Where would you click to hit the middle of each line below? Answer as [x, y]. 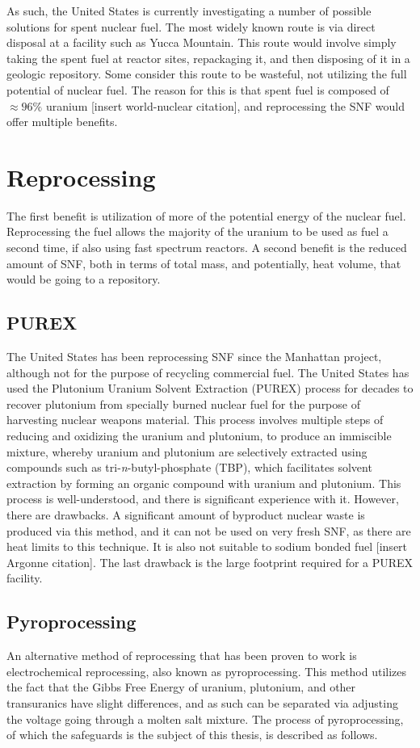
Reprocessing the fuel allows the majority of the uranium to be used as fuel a [197, 231]
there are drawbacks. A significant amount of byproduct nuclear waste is [186, 514]
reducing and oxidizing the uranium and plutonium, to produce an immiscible [199, 436]
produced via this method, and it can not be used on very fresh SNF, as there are [209, 530]
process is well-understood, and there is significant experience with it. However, [203, 499]
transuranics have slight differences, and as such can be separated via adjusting [202, 702]
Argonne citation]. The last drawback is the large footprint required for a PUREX [210, 562]
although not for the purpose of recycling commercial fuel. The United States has [208, 372]
